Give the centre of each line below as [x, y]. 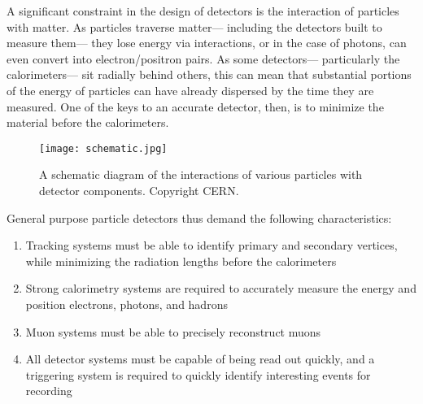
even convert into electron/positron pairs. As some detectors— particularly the [203, 58]
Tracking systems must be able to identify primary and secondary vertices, [211, 245]
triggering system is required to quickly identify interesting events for [198, 374]
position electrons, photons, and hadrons [126, 304]
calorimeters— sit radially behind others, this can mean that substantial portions [209, 74]
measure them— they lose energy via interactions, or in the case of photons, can [207, 43]
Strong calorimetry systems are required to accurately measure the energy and [221, 288]
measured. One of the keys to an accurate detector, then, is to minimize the [195, 106]
